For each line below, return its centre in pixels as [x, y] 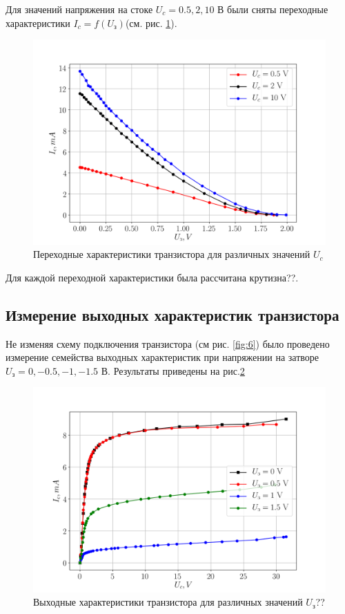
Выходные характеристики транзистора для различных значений [168, 602]
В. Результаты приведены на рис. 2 [173, 370]
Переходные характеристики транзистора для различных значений [172, 254]
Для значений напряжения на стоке [79, 9]
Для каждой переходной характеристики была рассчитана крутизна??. [152, 277]
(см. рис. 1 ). [151, 22]
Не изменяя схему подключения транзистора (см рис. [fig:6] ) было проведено [168, 343]
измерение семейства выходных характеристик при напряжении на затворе [162, 357]
